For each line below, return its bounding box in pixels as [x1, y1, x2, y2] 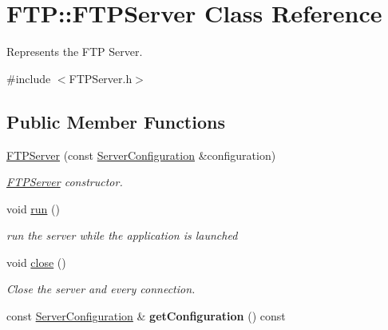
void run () [6, 200, 60, 217]
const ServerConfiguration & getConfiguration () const [6, 308, 286, 324]
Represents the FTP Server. [6, 43, 143, 60]
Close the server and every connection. [6, 280, 196, 297]
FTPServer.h [69, 70, 133, 86]
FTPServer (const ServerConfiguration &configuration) [6, 146, 276, 163]
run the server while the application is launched [6, 227, 238, 244]
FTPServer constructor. [6, 173, 123, 190]
